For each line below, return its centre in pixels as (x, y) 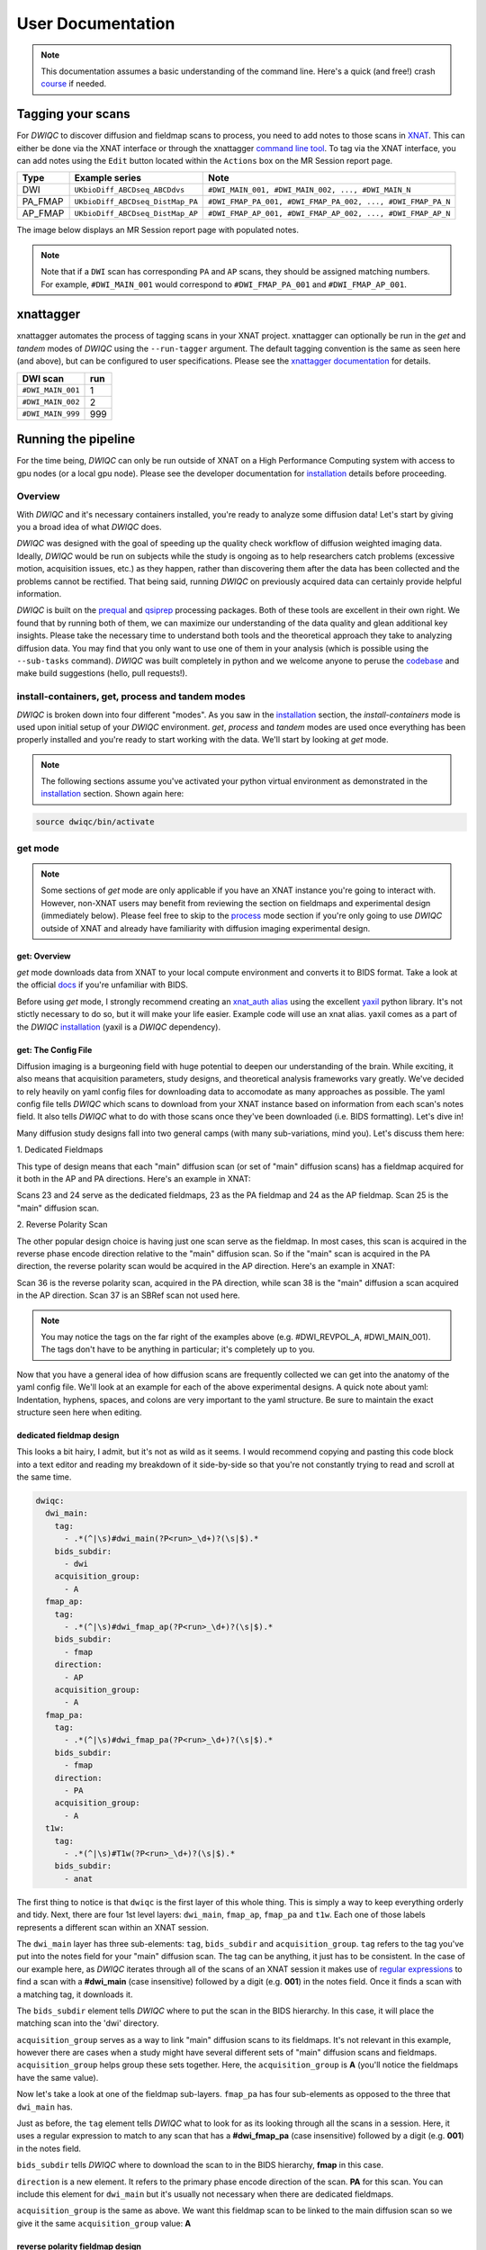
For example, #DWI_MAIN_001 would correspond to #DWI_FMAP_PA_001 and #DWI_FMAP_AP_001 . (224, 284)
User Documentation (96, 23)
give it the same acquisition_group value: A (104, 2223)
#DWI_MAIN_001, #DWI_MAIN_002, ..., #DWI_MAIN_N (310, 189)
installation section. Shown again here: (112, 794)
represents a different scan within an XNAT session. (112, 1927)
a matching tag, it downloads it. (75, 1994)
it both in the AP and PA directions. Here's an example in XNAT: (134, 1179)
